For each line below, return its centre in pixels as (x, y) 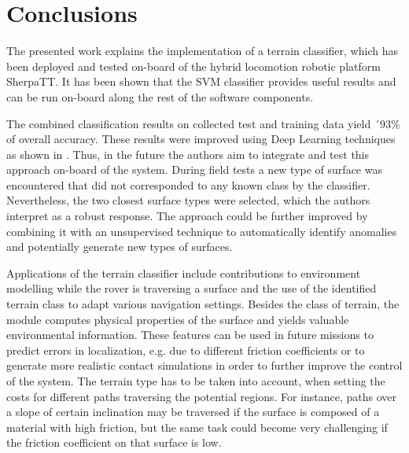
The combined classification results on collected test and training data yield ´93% (203, 123)
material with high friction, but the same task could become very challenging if (197, 427)
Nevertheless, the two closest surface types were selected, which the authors (188, 200)
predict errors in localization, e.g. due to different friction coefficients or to (186, 350)
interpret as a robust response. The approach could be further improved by (187, 216)
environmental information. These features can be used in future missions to (190, 335)
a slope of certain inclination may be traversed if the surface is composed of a (193, 412)
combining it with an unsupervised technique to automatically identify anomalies (202, 231)
